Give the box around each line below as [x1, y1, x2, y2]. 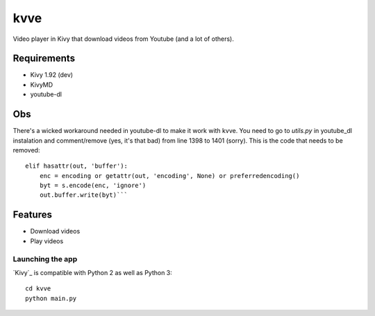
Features [12, 209, 52, 221]
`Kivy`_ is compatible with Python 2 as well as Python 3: [12, 268, 173, 276]
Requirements [12, 53, 76, 64]
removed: [12, 146, 40, 154]
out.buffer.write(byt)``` [39, 191, 128, 199]
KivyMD [30, 80, 53, 89]
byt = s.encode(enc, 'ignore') [39, 182, 147, 190]
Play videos [30, 236, 64, 245]
